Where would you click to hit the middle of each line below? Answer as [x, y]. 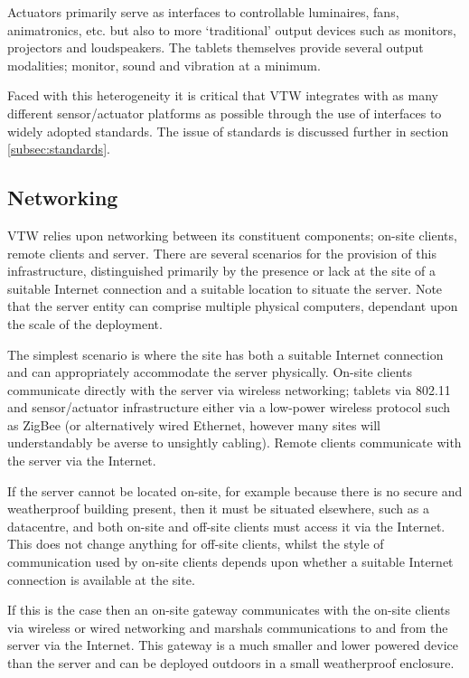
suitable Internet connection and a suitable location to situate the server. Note [225, 288]
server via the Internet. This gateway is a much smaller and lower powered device [233, 645]
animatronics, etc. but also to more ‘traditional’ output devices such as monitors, [232, 29]
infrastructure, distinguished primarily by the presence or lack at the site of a [221, 271]
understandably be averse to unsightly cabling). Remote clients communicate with [234, 443]
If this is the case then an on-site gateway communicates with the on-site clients [229, 610]
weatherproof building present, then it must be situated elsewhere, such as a [218, 508]
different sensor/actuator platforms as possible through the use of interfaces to [225, 113]
